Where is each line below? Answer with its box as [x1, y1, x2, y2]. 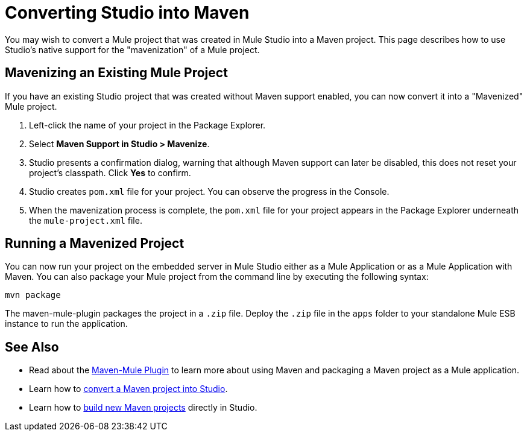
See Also [5, 339, 59, 355]
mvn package [5, 290, 61, 300]
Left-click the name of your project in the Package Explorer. [29, 119, 266, 130]
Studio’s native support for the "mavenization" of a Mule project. [5, 44, 260, 55]
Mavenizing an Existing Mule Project [5, 65, 228, 81]
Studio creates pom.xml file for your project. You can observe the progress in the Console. [29, 186, 390, 197]
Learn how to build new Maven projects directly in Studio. [29, 402, 257, 413]
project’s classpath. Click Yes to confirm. [29, 167, 191, 178]
